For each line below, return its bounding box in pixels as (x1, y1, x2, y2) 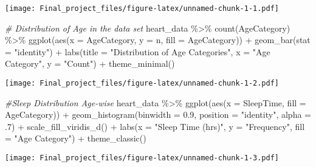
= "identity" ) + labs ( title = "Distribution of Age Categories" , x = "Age (5, 45, 270, 58)
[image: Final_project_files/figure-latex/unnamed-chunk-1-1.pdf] (5, 4, 280, 13)
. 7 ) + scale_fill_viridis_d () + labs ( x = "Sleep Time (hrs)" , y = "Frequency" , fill (5, 120, 305, 132)
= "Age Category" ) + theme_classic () (5, 132, 146, 145)
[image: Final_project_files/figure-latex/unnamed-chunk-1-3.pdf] (5, 154, 280, 163)
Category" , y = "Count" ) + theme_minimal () (5, 57, 175, 70)
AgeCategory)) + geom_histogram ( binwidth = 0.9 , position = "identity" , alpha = (5, 108, 311, 121)
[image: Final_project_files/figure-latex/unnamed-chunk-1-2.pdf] (5, 79, 280, 88)
